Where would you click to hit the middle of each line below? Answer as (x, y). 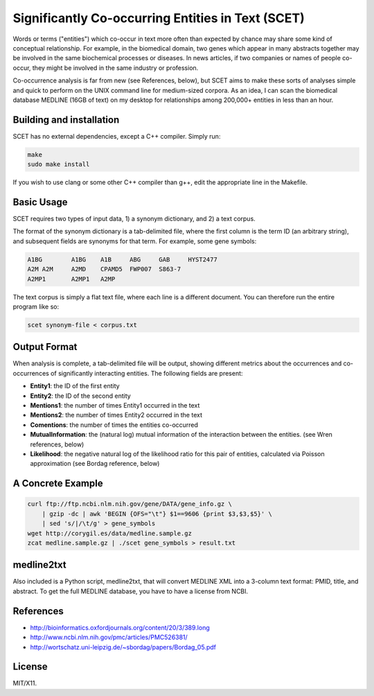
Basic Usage (40, 202)
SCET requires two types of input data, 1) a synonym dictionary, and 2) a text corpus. (134, 219)
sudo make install (59, 164)
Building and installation (66, 120)
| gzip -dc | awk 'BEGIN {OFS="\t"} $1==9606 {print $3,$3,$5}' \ (157, 514)
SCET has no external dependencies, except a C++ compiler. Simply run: (117, 136)
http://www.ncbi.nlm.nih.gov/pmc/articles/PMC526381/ (109, 637)
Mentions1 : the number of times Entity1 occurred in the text (115, 406)
